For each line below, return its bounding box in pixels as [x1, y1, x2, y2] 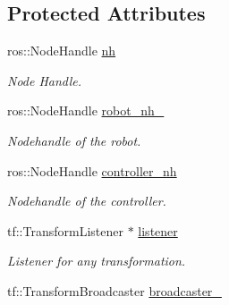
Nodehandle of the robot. [7, 131, 141, 149]
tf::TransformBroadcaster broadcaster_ [7, 281, 222, 300]
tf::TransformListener [7, 221, 123, 240]
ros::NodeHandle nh [7, 41, 116, 60]
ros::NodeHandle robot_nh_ [7, 101, 165, 120]
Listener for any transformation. [7, 251, 186, 270]
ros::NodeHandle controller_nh [7, 161, 177, 180]
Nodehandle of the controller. [7, 191, 166, 210]
